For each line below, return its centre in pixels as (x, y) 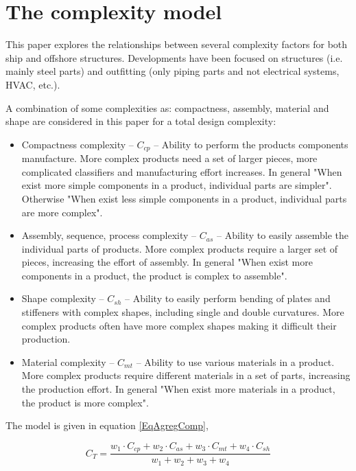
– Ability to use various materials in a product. (235, 361)
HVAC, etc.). (33, 84)
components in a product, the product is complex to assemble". (154, 275)
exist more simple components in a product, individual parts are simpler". (177, 185)
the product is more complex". (85, 402)
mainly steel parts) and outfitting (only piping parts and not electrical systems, (173, 71)
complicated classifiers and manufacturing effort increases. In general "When (182, 171)
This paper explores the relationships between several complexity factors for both (177, 44)
